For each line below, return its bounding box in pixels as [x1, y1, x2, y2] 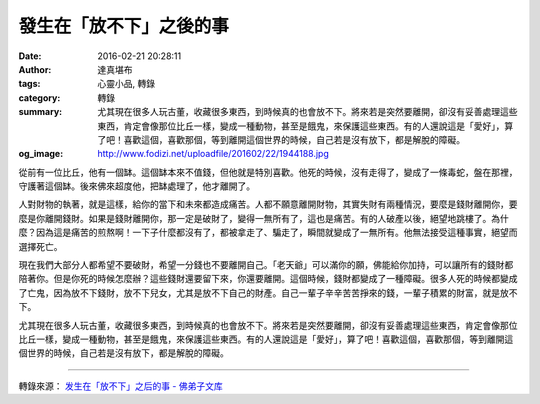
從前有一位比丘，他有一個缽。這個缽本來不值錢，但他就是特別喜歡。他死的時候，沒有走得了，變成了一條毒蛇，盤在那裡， [18, 166, 518, 178]
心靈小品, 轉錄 [97, 78, 155, 90]
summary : [18, 106, 63, 118]
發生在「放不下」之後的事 [18, 15, 230, 37]
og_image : [18, 148, 64, 160]
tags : [18, 78, 41, 90]
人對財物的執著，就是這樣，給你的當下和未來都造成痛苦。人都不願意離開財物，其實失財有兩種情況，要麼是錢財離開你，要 [18, 198, 518, 210]
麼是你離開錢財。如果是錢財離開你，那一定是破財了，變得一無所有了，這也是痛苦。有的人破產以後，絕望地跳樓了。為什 [18, 212, 509, 224]
